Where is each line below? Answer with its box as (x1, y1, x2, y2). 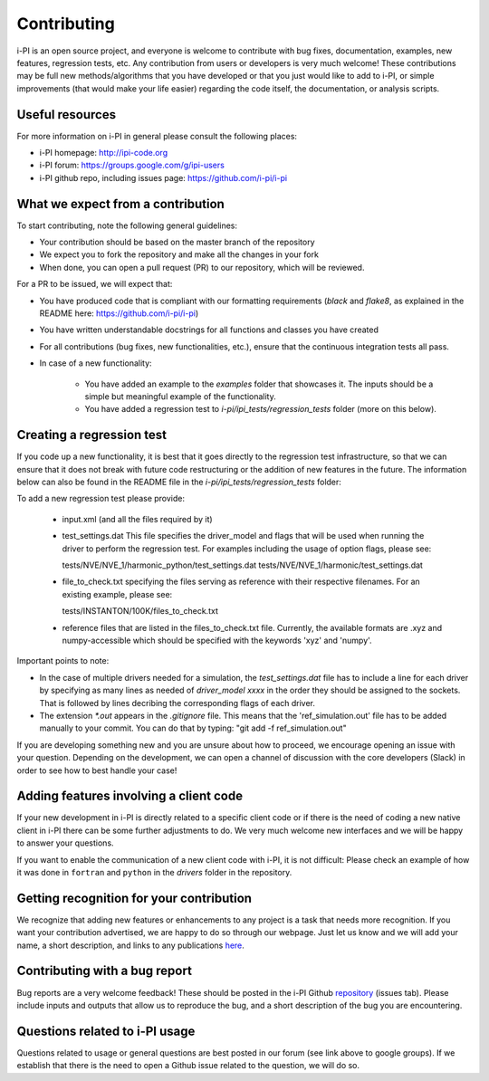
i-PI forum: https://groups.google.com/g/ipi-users (39, 159, 225, 171)
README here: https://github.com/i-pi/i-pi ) (39, 308, 199, 319)
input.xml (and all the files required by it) (62, 513, 213, 524)
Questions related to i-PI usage (16, 1023, 196, 1038)
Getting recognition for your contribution (16, 890, 253, 905)
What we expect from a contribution (16, 196, 225, 212)
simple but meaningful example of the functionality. (84, 391, 276, 402)
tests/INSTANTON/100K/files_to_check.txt (62, 606, 219, 617)
